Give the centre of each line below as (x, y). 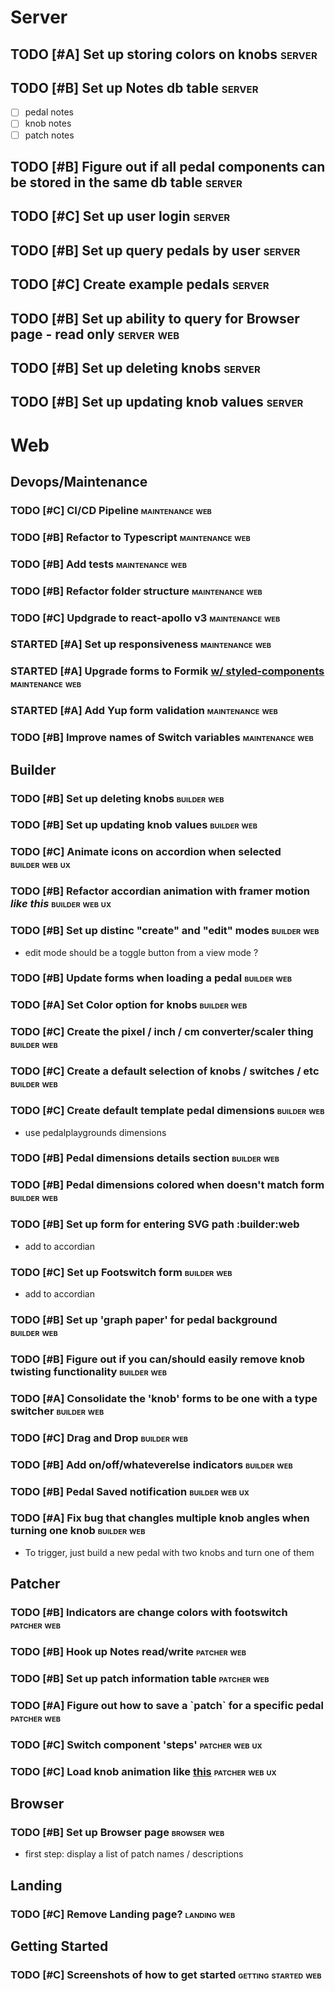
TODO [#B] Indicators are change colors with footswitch (149, 1613)
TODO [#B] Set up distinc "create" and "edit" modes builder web (165, 931)
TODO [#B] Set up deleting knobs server (135, 367)
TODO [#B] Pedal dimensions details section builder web (145, 1158)
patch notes (49, 135)
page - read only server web (95, 334)
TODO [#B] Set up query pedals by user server (155, 250)
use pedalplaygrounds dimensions (95, 1132)
